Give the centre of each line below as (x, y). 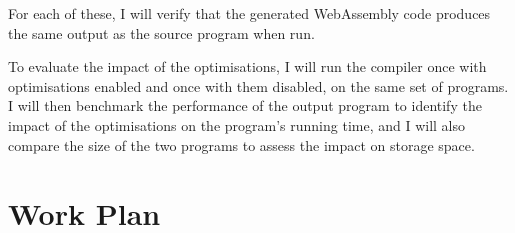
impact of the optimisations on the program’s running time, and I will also (237, 124)
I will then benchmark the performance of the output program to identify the (245, 105)
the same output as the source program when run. (161, 32)
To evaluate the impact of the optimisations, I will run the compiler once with (247, 66)
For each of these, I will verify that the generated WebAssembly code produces (249, 13)
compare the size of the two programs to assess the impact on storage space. (241, 144)
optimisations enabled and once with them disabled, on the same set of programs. (258, 85)
